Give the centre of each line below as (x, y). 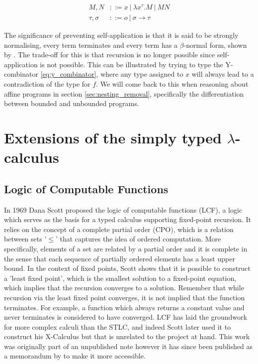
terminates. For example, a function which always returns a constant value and (124, 307)
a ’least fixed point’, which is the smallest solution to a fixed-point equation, (120, 278)
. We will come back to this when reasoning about (172, 84)
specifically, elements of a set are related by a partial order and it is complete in (126, 248)
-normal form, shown (215, 45)
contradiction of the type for (47, 84)
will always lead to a (223, 74)
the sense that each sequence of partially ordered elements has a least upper (120, 258)
